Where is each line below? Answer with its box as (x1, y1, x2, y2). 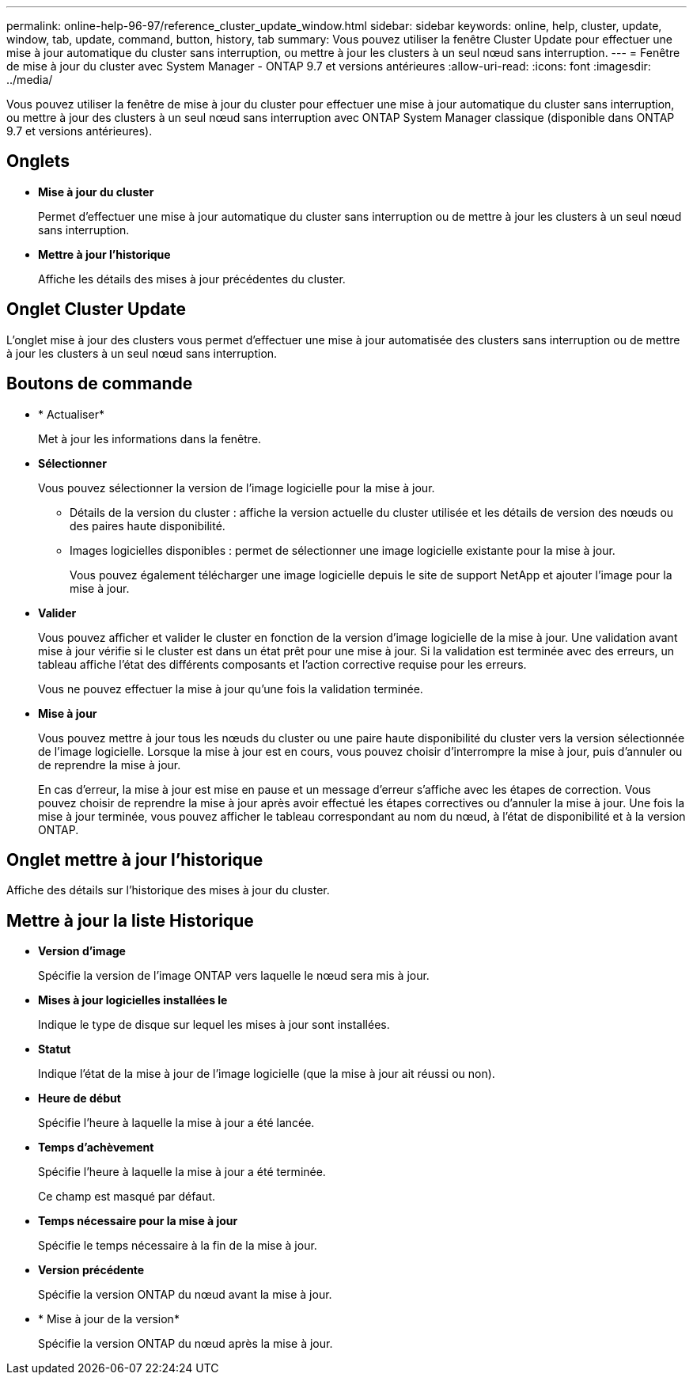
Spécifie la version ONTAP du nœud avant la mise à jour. (38, 1288, 332, 1302)
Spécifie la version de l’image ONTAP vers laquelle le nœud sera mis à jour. (38, 969, 430, 983)
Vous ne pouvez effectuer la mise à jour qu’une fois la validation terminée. (38, 681, 423, 696)
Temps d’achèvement (38, 1140, 154, 1155)
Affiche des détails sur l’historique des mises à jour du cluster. (6, 883, 330, 897)
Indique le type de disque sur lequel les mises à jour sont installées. (38, 1018, 390, 1032)
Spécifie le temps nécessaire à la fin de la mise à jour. (38, 1239, 317, 1253)
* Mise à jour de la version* (38, 1312, 180, 1326)
